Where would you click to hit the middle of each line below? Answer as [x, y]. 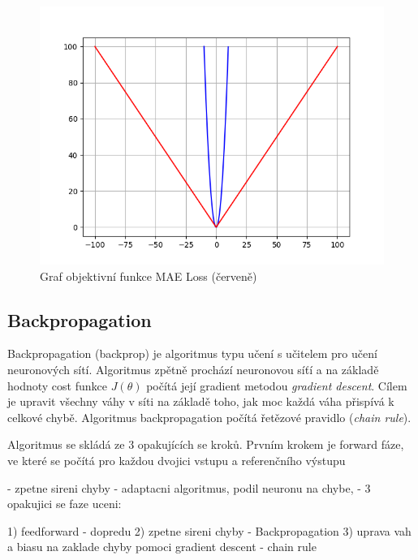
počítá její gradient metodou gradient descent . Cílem [277, 385]
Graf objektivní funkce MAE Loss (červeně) [149, 276]
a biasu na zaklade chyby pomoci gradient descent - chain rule [162, 547]
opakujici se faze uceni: [65, 504]
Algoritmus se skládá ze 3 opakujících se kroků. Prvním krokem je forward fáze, [206, 444]
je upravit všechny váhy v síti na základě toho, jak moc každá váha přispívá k [201, 401]
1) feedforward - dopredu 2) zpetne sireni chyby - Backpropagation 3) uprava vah [209, 530]
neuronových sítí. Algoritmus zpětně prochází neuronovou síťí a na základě [193, 369]
